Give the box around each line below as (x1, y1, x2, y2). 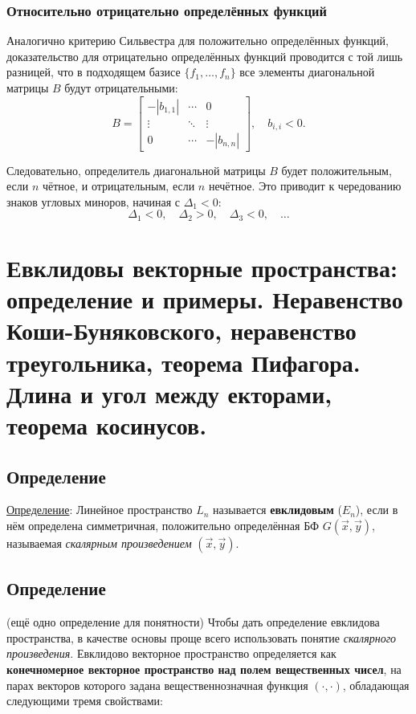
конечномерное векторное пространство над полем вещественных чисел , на (6, 661, 402, 678)
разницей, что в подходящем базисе (6, 63, 181, 80)
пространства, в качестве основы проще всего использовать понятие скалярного (6, 629, 397, 646)
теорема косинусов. (6, 409, 207, 442)
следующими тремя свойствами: (6, 692, 163, 709)
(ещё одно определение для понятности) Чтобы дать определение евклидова (6, 614, 380, 630)
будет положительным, (281, 161, 392, 178)
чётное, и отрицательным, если (42, 177, 195, 194)
